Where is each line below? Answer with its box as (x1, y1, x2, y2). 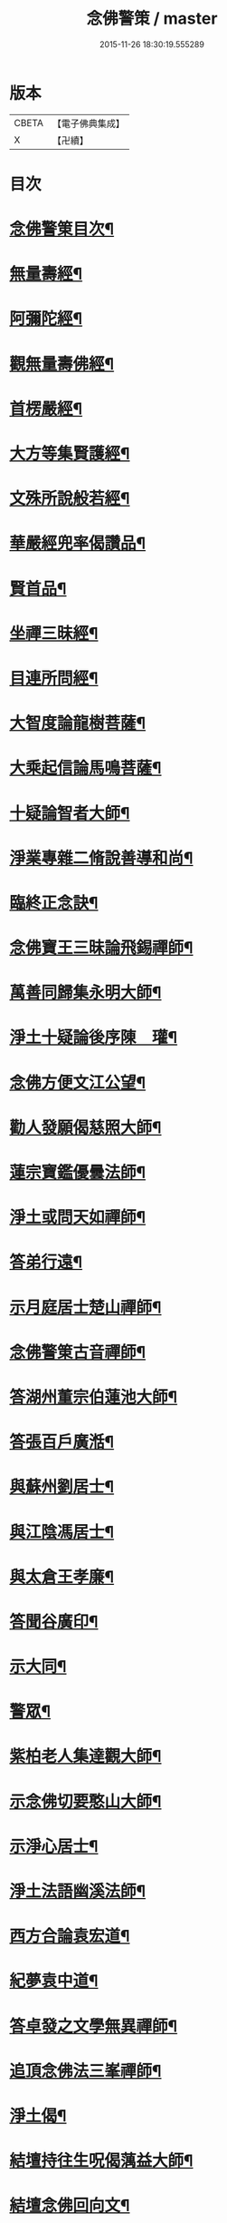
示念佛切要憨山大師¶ (9, 1791, 162, 1812)
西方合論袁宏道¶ (9, 1926, 130, 1947)
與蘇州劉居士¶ (9, 1477, 115, 1498)
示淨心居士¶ (9, 1835, 99, 1856)
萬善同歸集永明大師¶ (9, 982, 162, 1003)
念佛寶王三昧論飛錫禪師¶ (9, 938, 194, 959)
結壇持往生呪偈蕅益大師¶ (9, 2150, 194, 2171)
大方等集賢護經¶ (9, 444, 130, 464)
